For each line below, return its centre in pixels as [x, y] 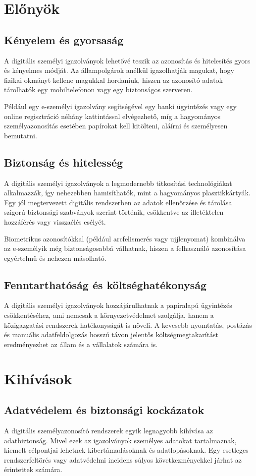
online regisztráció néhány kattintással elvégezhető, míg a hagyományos [112, 116]
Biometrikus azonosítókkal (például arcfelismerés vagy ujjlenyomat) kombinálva [125, 238]
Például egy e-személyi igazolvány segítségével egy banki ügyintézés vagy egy [120, 106]
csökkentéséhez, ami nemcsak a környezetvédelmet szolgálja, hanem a [109, 315]
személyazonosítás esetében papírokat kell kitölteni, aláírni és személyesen [116, 126]
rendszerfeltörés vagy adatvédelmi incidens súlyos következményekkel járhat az [123, 459]
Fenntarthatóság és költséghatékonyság [105, 284]
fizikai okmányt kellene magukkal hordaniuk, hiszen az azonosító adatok [113, 80]
